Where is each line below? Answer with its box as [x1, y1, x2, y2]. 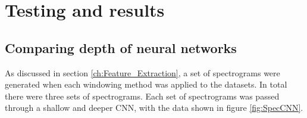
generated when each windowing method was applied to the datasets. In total [5, 78, 287, 91]
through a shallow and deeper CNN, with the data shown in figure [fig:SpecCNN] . [5, 101, 303, 114]
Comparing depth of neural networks [5, 38, 237, 57]
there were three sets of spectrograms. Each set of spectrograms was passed [5, 89, 280, 102]
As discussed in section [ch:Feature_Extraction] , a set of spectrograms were [5, 66, 280, 79]
